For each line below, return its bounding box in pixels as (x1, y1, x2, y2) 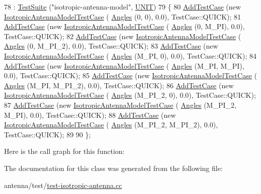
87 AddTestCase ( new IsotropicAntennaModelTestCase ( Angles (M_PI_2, (4, 99, 236, 110)
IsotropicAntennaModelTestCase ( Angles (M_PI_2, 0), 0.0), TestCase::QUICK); (4, 90, 256, 100)
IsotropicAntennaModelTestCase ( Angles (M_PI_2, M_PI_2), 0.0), (4, 119, 218, 130)
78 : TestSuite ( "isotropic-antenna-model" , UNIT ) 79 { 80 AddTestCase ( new (4, 2, 241, 12)
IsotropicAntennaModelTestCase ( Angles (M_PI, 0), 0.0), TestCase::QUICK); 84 (4, 50, 256, 61)
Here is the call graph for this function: (4, 146, 125, 156)
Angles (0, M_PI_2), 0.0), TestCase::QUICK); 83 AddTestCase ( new (4, 41, 218, 51)
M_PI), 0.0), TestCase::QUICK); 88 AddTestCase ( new (4, 109, 176, 120)
